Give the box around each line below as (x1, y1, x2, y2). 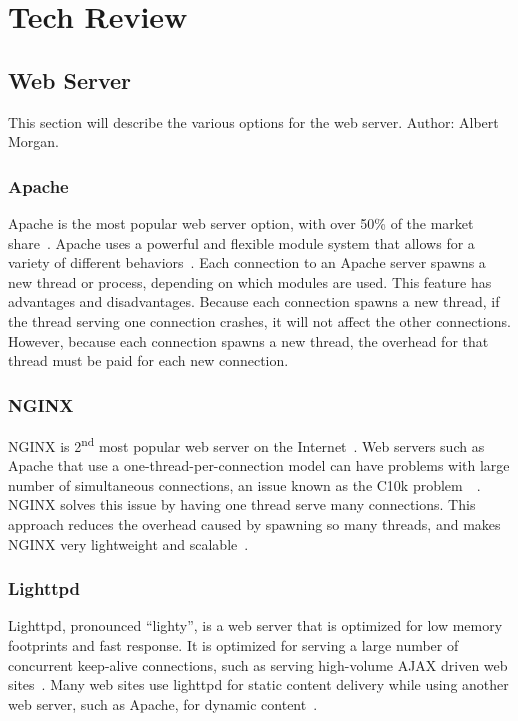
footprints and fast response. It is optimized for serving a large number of (8, 634, 459, 655)
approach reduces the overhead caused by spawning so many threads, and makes (8, 513, 501, 534)
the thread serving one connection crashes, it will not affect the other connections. (8, 310, 511, 331)
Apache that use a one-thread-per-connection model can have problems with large (8, 455, 510, 476)
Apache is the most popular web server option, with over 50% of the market (8, 212, 474, 233)
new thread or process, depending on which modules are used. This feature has (8, 271, 492, 292)
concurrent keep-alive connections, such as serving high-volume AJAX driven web (8, 654, 508, 675)
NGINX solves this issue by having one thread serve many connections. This (8, 494, 476, 515)
